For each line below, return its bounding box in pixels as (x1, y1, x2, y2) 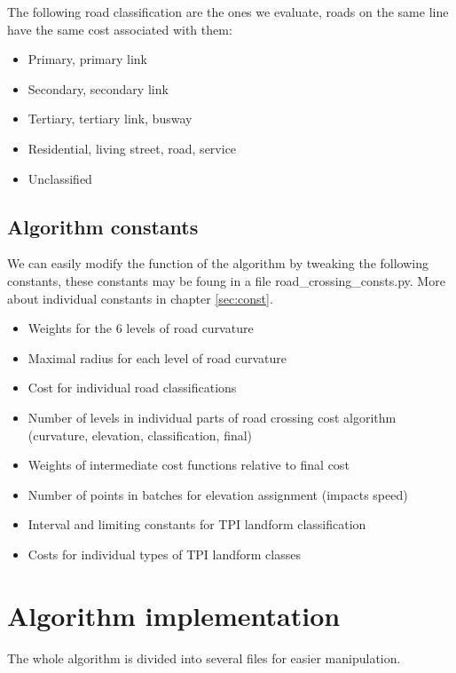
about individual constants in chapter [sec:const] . (7, 289, 273, 307)
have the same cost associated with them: (7, 20, 232, 38)
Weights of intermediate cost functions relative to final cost (28, 455, 350, 474)
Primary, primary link (28, 50, 147, 68)
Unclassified (28, 169, 92, 187)
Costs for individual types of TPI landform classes (28, 544, 301, 563)
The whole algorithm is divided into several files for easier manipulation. (7, 648, 401, 667)
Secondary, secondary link (28, 79, 169, 98)
